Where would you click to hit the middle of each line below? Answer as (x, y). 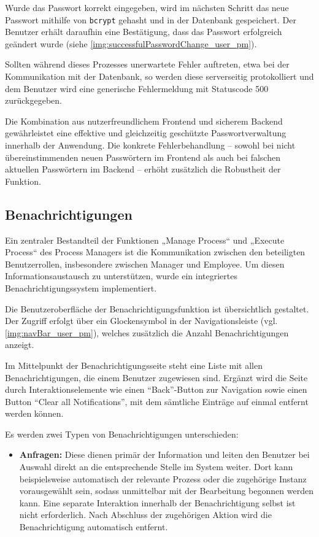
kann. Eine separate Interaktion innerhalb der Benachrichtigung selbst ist (157, 502)
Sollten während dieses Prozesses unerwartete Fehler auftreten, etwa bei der (147, 64)
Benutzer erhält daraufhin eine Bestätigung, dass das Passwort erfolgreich (144, 32)
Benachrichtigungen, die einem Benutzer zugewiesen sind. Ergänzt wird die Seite (156, 377)
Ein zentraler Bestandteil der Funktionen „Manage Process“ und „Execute (145, 240)
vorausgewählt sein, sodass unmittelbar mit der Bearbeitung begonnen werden (166, 491)
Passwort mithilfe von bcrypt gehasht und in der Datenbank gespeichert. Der (151, 19)
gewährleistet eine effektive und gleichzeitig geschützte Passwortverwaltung (146, 133)
